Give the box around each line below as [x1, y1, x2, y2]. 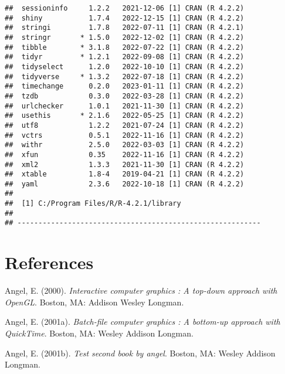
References [5, 250, 94, 274]
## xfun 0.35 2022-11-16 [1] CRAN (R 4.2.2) [5, 150, 245, 159]
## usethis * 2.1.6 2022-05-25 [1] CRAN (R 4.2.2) [5, 111, 245, 120]
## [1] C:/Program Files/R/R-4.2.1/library [5, 199, 181, 208]
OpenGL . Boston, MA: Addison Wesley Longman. [5, 295, 184, 308]
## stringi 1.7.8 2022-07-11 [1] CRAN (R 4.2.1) [5, 23, 245, 32]
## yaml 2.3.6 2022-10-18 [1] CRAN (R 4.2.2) [5, 179, 245, 188]
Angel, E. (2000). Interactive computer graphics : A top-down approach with [5, 284, 277, 297]
